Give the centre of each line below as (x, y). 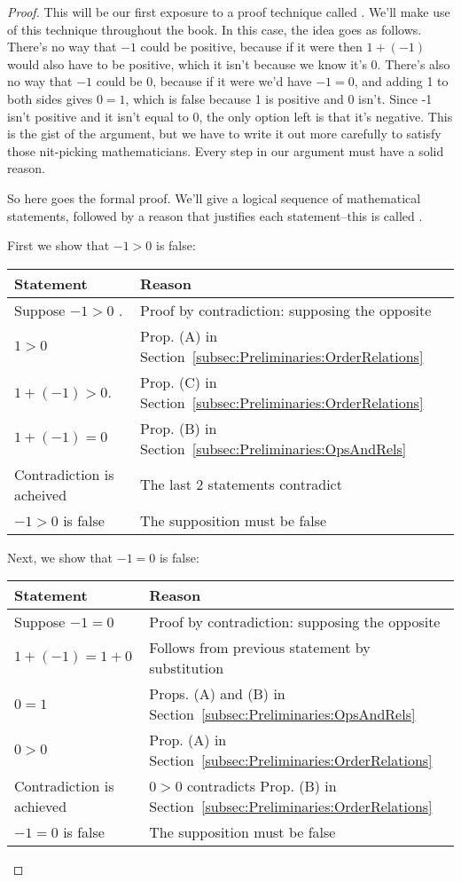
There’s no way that (62, 47)
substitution (187, 668)
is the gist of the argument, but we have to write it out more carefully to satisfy (224, 134)
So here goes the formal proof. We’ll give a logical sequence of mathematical (214, 197)
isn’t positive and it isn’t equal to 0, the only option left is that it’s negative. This (230, 116)
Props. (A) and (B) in (217, 694)
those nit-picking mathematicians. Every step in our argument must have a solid (226, 150)
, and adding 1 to (401, 81)
